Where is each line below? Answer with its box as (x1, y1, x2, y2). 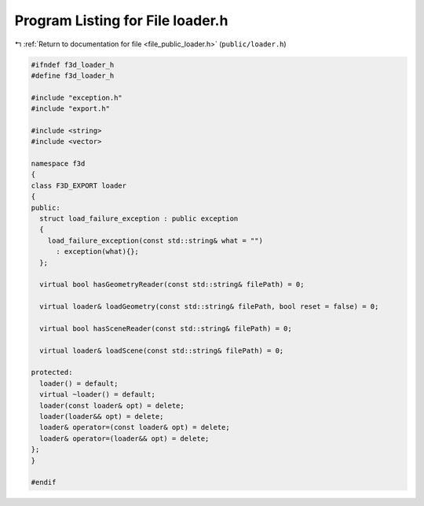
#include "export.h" (31, 104, 110, 113)
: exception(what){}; (56, 247, 139, 256)
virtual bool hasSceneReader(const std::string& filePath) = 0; (39, 324, 292, 333)
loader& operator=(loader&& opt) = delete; (39, 434, 210, 443)
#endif (31, 478, 57, 487)
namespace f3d (31, 159, 86, 168)
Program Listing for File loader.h (14, 12, 228, 29)
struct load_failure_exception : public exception (39, 214, 239, 223)
